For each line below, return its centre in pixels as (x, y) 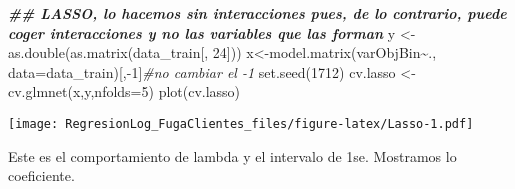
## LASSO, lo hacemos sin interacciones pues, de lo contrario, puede (257, 13)
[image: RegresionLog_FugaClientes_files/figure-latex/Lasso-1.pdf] (241, 123)
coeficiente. (41, 175)
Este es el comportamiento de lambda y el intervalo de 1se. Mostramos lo (232, 155)
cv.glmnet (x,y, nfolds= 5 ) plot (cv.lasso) (124, 91)
